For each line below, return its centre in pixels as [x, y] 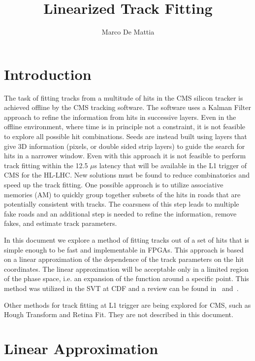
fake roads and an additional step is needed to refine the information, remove [120, 213]
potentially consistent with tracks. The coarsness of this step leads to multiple [122, 204]
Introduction [48, 74]
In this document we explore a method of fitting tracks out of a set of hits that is [127, 239]
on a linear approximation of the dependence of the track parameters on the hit [124, 259]
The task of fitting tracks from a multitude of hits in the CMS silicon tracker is [124, 97]
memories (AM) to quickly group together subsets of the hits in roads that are [122, 194]
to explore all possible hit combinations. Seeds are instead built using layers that [126, 136]
